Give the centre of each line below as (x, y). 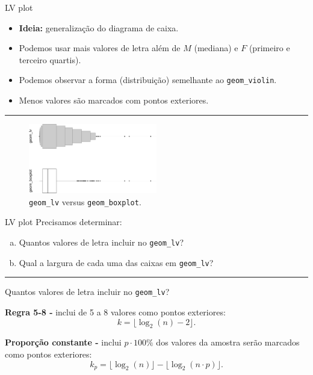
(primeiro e (269, 48)
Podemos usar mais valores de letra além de (100, 48)
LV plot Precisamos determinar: (64, 222)
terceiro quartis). (50, 59)
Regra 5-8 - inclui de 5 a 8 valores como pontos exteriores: (115, 311)
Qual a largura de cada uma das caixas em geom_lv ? (116, 262)
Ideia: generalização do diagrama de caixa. (99, 27)
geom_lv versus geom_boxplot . (85, 201)
